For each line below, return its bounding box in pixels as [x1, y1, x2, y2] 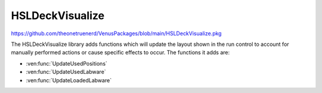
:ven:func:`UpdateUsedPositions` [26, 60, 107, 67]
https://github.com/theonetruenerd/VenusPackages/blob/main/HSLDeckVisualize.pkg [11, 30, 222, 37]
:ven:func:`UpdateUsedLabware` [26, 69, 107, 76]
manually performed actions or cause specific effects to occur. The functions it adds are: [11, 49, 230, 56]
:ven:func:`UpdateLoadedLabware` [26, 76, 112, 83]
